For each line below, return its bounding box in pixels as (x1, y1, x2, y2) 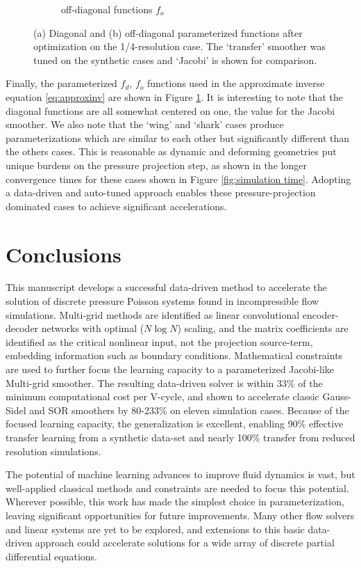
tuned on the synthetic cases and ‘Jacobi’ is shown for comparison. (33, 52, 317, 67)
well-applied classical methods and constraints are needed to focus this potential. (6, 480, 349, 495)
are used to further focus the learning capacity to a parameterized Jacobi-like (6, 362, 335, 376)
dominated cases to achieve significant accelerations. (6, 198, 227, 213)
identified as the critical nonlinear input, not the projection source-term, (6, 334, 313, 349)
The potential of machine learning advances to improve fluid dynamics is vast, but (6, 467, 355, 482)
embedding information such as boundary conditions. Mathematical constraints (6, 348, 343, 363)
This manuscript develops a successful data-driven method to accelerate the (6, 280, 327, 294)
